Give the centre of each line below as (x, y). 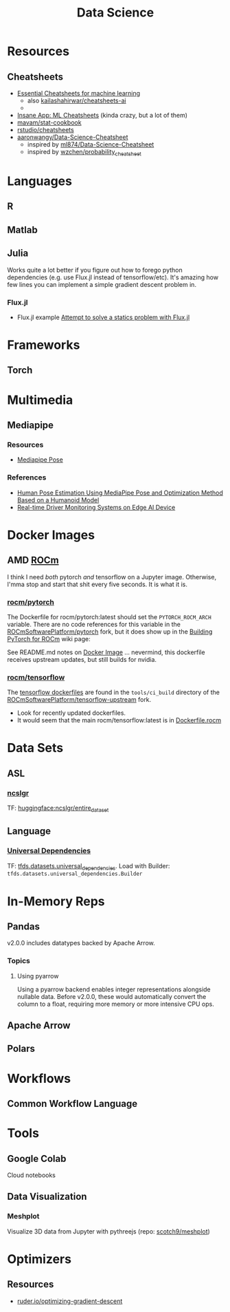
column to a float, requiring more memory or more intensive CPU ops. (115, 1004)
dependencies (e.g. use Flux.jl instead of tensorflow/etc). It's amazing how (113, 277)
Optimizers (39, 1259)
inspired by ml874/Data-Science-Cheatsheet (91, 144)
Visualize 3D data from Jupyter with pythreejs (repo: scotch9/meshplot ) (109, 1231)
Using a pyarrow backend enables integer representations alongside (114, 989)
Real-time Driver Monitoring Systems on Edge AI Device (96, 507)
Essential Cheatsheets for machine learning (79, 93)
